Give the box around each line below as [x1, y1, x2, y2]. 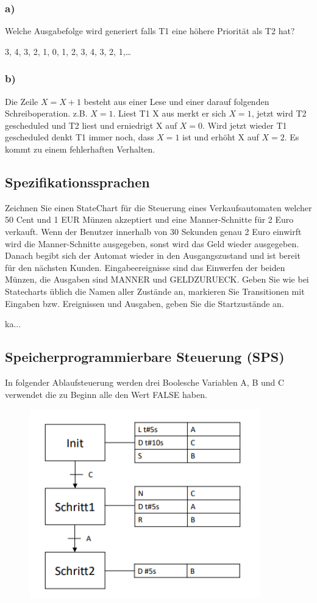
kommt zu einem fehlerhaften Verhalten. [5, 143, 155, 155]
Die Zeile [5, 95, 38, 107]
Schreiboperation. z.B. [5, 107, 88, 120]
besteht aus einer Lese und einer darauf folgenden [84, 95, 269, 107]
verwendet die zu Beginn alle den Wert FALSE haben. [5, 388, 207, 400]
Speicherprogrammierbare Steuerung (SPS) [5, 347, 285, 366]
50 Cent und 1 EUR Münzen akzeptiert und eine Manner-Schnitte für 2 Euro [5, 213, 294, 226]
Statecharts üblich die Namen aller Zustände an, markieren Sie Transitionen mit [5, 284, 305, 297]
